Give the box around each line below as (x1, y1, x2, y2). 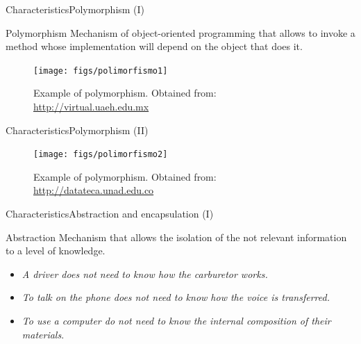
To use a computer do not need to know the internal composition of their (22, 313, 331, 328)
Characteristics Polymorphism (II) (6, 122, 149, 137)
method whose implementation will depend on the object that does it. (6, 39, 303, 54)
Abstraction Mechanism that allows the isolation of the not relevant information (6, 229, 347, 244)
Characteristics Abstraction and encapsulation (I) (6, 206, 214, 221)
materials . (22, 327, 65, 341)
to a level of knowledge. (6, 243, 106, 258)
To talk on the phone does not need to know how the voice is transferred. (22, 290, 330, 304)
